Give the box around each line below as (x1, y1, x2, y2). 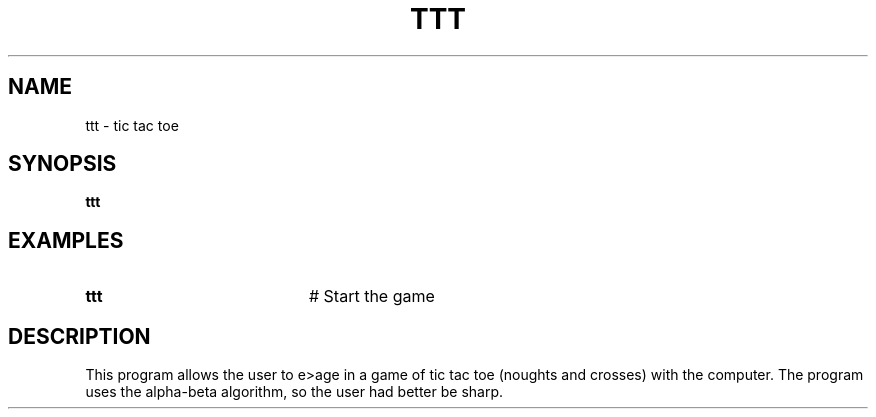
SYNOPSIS (8, 151, 117, 177)
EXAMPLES (8, 227, 124, 253)
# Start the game (308, 286, 435, 307)
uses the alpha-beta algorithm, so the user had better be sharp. (85, 383, 504, 401)
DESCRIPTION (8, 323, 151, 349)
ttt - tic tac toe (85, 116, 179, 134)
